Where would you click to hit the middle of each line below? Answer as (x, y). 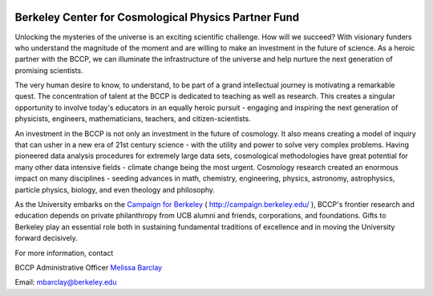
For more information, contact (64, 253)
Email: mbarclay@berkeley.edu (66, 282)
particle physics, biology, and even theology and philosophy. (115, 189)
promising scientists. (49, 70)
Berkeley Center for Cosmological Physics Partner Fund (157, 17)
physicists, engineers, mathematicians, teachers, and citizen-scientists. (133, 119)
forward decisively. (46, 238)
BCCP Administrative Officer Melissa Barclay (89, 267)
